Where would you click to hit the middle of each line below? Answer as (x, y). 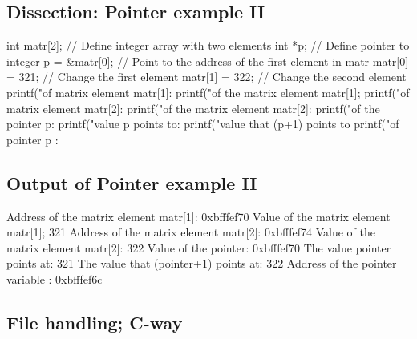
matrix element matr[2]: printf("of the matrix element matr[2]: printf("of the (193, 108)
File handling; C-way (95, 322)
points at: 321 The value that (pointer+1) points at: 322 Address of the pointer (202, 263)
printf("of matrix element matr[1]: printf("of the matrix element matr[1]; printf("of (208, 92)
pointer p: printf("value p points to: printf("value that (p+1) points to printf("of (203, 124)
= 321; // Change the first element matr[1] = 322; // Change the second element (206, 77)
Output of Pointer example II (132, 182)
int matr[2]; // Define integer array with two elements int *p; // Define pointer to (208, 45)
